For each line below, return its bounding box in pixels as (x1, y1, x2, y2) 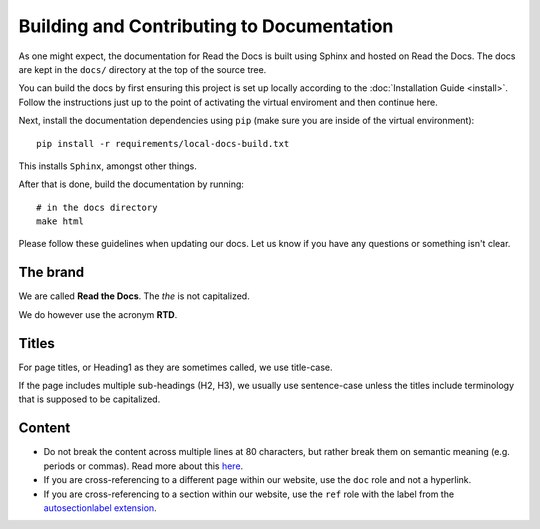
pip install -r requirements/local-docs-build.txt (36, 138, 290, 149)
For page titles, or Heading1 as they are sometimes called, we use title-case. (18, 361, 334, 373)
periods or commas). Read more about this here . (43, 460, 244, 472)
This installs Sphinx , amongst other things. (18, 160, 197, 172)
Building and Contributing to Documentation (18, 15, 394, 37)
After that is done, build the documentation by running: (18, 178, 245, 190)
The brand (18, 264, 85, 281)
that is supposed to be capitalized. (18, 393, 161, 405)
